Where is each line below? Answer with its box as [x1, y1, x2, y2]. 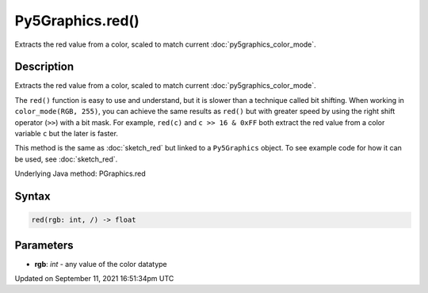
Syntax [14, 190, 51, 203]
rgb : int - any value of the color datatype [34, 259, 168, 268]
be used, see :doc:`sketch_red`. [14, 154, 118, 164]
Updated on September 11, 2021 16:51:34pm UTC [14, 274, 174, 283]
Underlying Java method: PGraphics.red [14, 169, 146, 178]
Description [14, 60, 75, 74]
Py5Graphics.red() [14, 12, 140, 29]
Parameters [14, 238, 74, 252]
